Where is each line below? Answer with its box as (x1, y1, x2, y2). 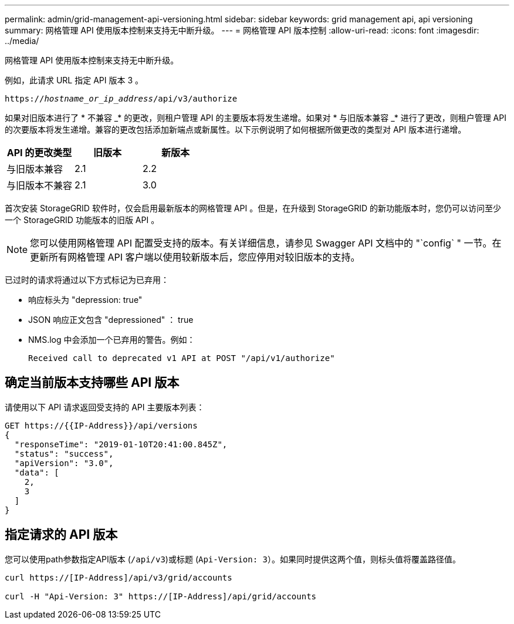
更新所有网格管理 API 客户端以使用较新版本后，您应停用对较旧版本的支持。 (30, 251, 360, 263)
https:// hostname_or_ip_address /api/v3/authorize (5, 94, 238, 103)
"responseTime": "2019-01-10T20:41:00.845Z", (14, 439, 228, 449)
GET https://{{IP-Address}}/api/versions (5, 420, 198, 430)
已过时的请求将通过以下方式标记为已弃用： (5, 275, 169, 285)
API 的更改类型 (6, 147, 72, 158)
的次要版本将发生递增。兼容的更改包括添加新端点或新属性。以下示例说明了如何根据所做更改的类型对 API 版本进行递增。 (5, 124, 466, 134)
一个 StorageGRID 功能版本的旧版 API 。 (5, 215, 160, 225)
